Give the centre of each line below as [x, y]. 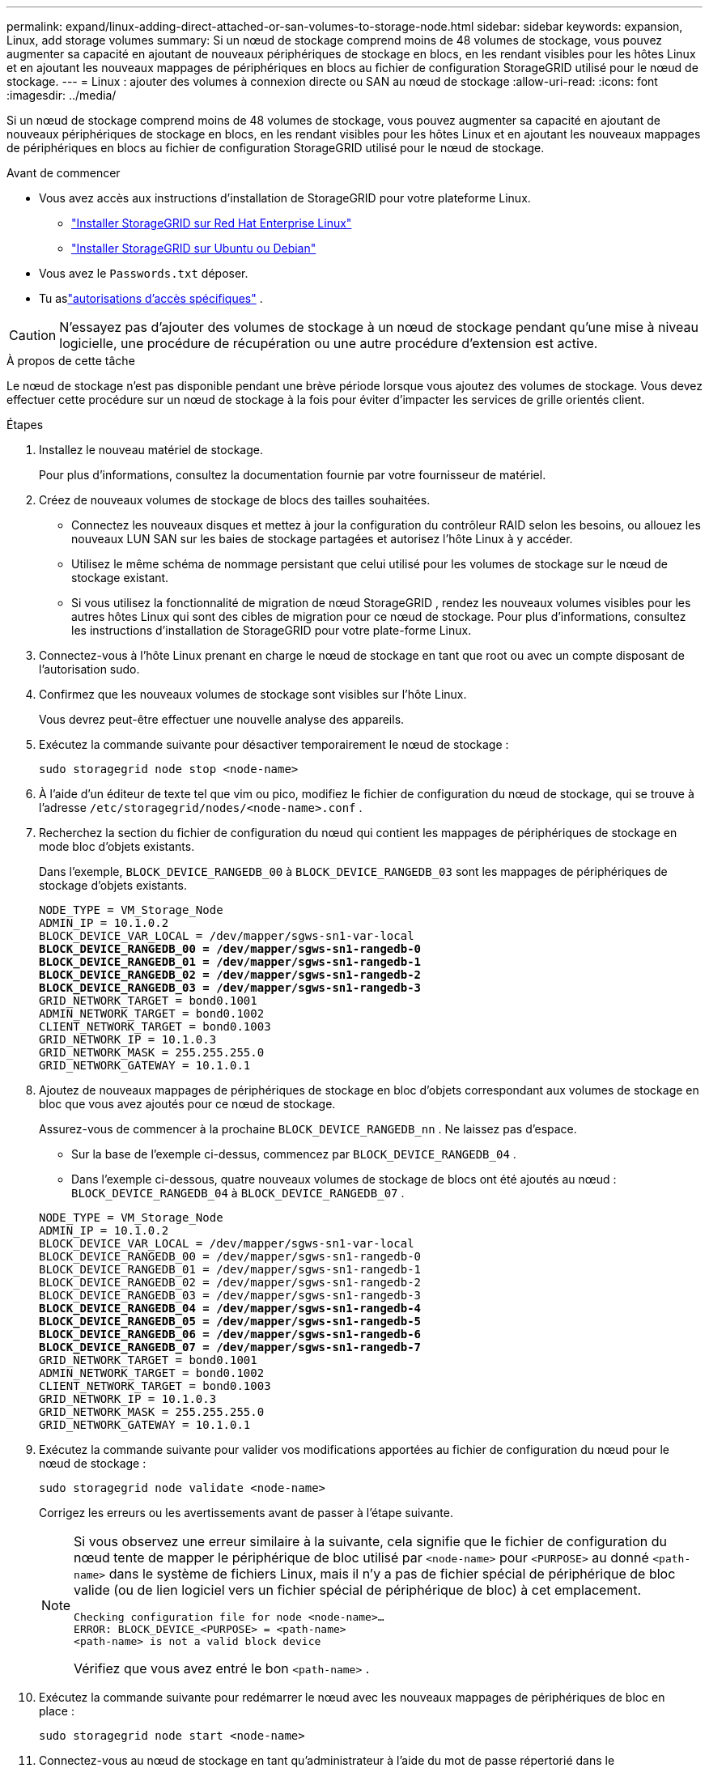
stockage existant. [120, 578]
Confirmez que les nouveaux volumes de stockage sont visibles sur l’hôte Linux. [253, 694]
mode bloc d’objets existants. [117, 846]
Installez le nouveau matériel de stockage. [151, 450]
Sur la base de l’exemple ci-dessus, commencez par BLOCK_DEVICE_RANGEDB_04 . [294, 1154]
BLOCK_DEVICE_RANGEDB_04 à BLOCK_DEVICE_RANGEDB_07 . [238, 1193]
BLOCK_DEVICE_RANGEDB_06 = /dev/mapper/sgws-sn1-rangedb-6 [230, 1334]
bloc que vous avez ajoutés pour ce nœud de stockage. [187, 1104]
